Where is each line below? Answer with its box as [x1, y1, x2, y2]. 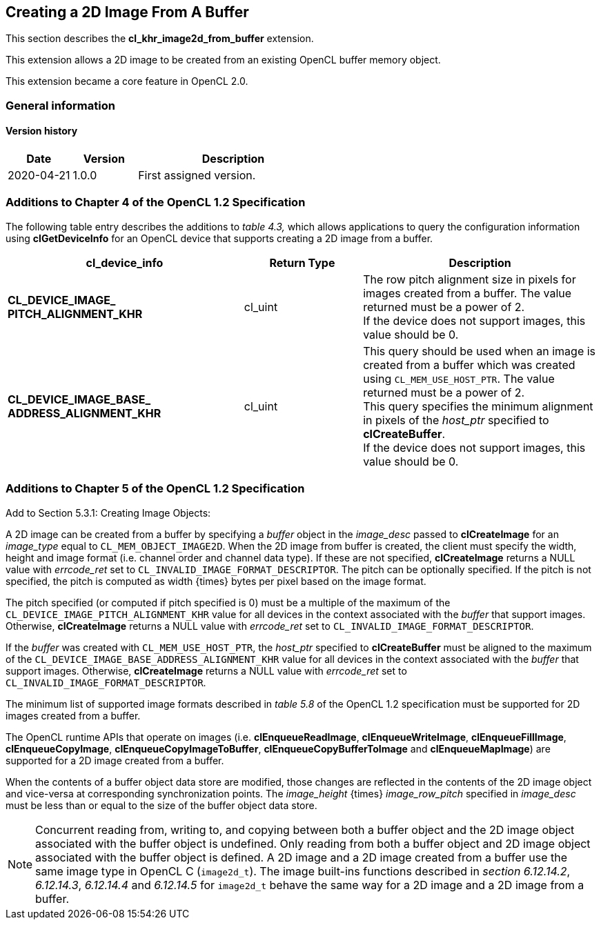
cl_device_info [86, 255, 164, 270]
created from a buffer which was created [363, 357, 575, 372]
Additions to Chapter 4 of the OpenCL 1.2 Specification [6, 195, 306, 210]
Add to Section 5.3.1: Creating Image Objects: [6, 506, 211, 519]
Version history [6, 125, 78, 137]
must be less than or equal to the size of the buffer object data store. [6, 799, 317, 811]
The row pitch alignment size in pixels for [363, 272, 576, 286]
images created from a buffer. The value [363, 286, 572, 300]
